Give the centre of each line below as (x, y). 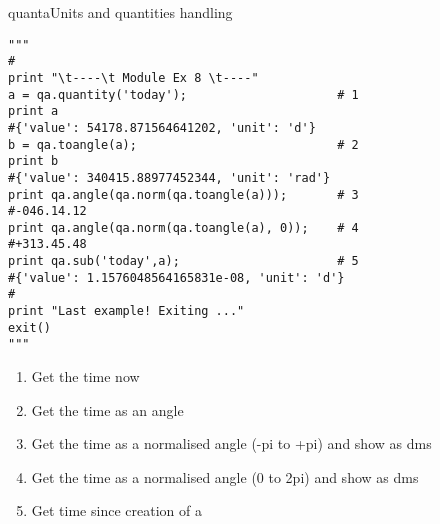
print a (33, 111)
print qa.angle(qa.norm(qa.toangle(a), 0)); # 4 (183, 227)
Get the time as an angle (107, 409)
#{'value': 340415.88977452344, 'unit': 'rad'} (169, 177)
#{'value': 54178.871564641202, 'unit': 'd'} (162, 127)
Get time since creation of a (116, 510)
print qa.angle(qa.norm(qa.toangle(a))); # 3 (183, 194)
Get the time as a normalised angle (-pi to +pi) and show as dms (231, 443)
